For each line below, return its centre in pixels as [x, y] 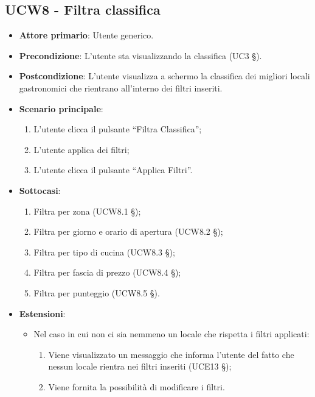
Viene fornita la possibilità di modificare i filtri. [137, 386]
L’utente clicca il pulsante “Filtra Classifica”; [118, 129]
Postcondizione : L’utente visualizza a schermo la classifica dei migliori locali [164, 76]
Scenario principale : [61, 108]
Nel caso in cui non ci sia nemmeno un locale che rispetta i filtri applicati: [171, 334]
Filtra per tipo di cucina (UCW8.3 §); [104, 252]
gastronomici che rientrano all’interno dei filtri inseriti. [121, 88]
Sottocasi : [40, 190]
